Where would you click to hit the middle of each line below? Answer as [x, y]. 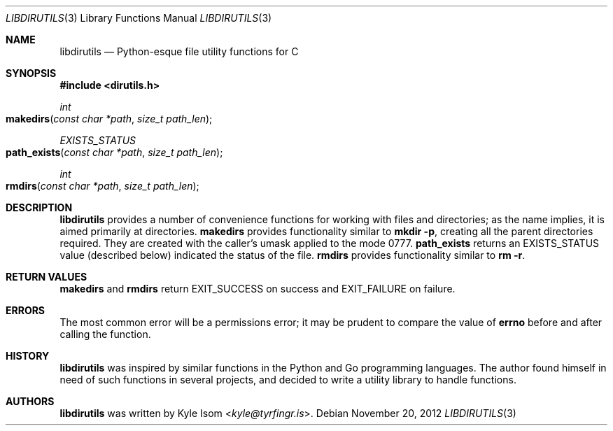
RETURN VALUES [47, 277]
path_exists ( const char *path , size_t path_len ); [114, 152]
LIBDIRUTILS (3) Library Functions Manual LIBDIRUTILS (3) [139, 18]
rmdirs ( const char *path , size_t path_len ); [103, 186]
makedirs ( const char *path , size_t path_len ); [109, 119]
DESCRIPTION [39, 207]
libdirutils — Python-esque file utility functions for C [179, 51]
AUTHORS [30, 401]
